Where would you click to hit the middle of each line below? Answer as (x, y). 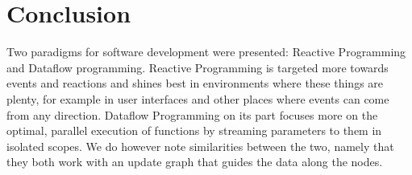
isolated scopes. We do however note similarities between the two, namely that (200, 146)
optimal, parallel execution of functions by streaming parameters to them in (194, 130)
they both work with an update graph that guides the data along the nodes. (195, 162)
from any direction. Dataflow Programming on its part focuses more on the (192, 114)
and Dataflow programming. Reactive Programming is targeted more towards (198, 67)
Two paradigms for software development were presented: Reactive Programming (206, 52)
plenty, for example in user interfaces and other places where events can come (198, 98)
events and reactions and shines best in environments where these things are (195, 83)
